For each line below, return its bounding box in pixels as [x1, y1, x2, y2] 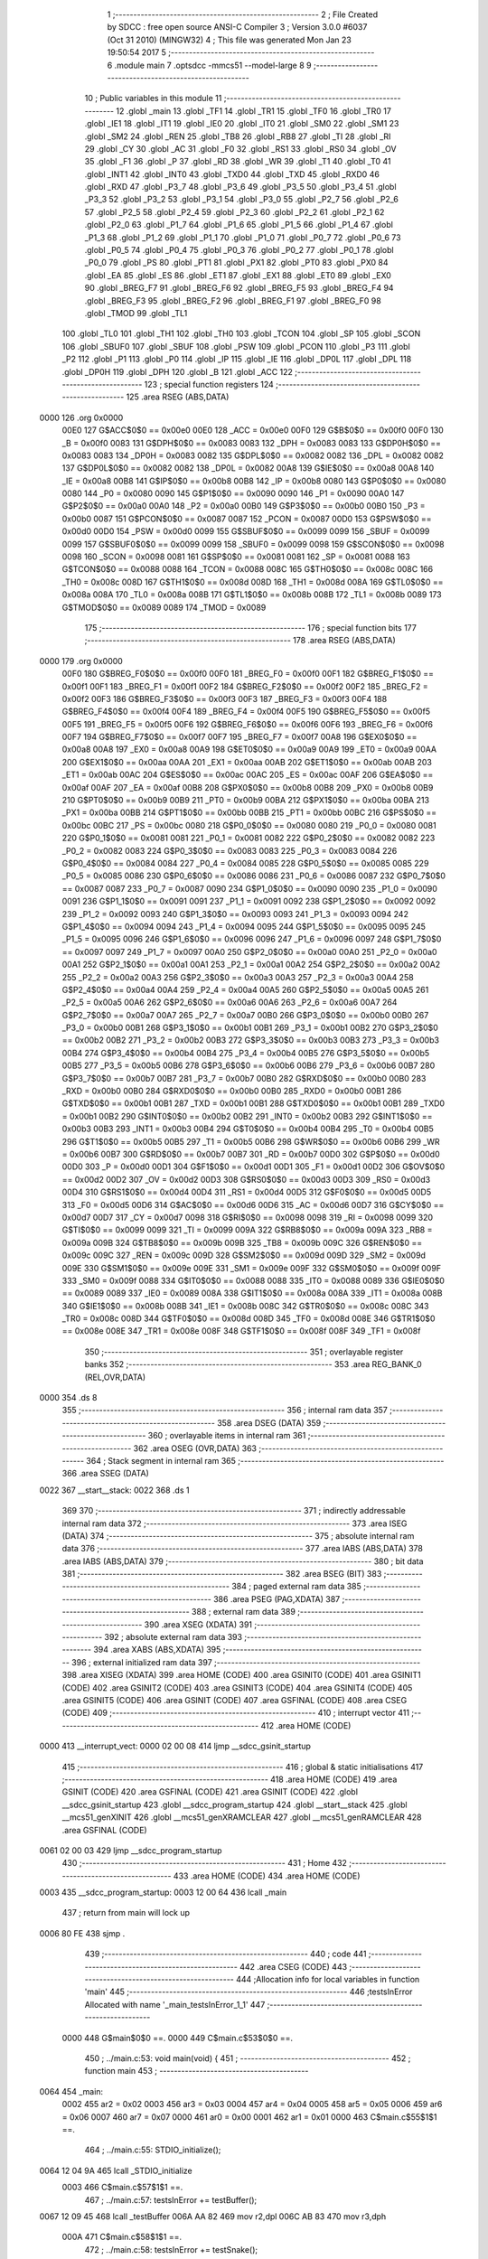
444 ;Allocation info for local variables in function [235, 1974, 420, 1985]
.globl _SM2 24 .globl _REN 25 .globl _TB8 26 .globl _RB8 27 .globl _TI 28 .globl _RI [84, 131, 391, 142]
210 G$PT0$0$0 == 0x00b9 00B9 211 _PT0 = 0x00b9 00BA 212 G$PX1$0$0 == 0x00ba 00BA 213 [61, 795, 429, 806]
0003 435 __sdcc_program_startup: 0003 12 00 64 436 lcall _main [39, 1887, 287, 1898]
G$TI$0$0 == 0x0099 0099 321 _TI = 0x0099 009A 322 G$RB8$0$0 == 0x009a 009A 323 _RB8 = [61, 1224, 433, 1235]
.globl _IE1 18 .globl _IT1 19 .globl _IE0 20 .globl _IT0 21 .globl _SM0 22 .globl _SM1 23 [84, 118, 399, 129]
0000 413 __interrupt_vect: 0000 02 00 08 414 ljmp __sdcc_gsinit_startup [39, 1740, 312, 1752]
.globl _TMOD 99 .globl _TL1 [84, 307, 188, 318]
